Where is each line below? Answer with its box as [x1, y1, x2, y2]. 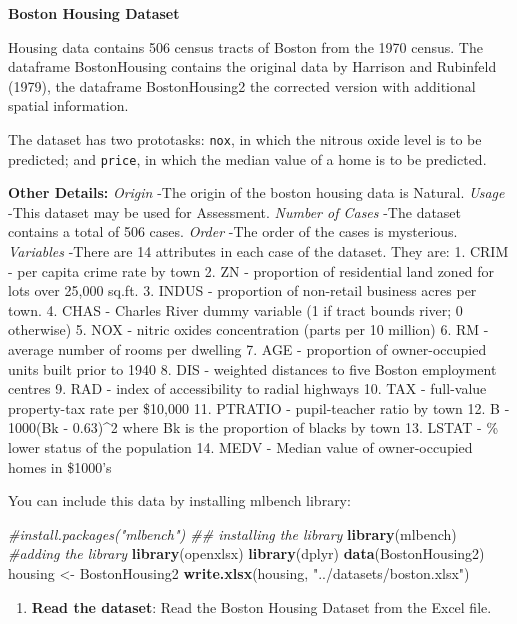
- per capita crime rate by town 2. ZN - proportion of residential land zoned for [8, 260, 495, 281]
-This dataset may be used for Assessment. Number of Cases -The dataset [8, 201, 462, 222]
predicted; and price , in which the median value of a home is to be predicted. [8, 148, 487, 169]
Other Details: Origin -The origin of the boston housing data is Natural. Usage [8, 182, 505, 203]
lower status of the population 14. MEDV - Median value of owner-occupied [8, 437, 473, 457]
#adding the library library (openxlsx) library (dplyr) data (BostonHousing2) [8, 543, 485, 564]
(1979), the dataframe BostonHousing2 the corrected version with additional [8, 75, 476, 96]
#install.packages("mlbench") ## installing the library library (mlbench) [8, 523, 457, 544]
